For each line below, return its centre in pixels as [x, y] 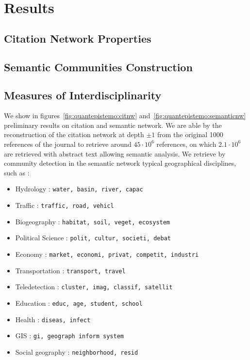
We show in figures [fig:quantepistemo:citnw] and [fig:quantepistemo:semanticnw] [125, 116]
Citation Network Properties [78, 38]
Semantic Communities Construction [98, 67]
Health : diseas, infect [53, 319]
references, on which [186, 144]
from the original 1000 [190, 134]
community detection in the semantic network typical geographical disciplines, [120, 163]
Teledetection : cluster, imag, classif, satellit [94, 287]
